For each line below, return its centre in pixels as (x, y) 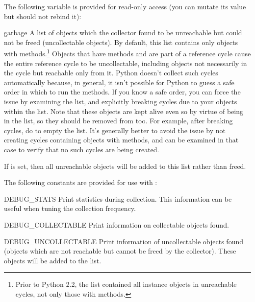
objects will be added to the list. (53, 260)
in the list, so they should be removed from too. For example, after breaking (118, 121)
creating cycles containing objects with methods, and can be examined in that (121, 140)
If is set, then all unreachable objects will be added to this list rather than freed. (125, 166)
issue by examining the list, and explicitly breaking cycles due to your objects (121, 101)
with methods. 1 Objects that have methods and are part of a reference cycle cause (127, 53)
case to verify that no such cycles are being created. (82, 149)
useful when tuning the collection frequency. (70, 208)
